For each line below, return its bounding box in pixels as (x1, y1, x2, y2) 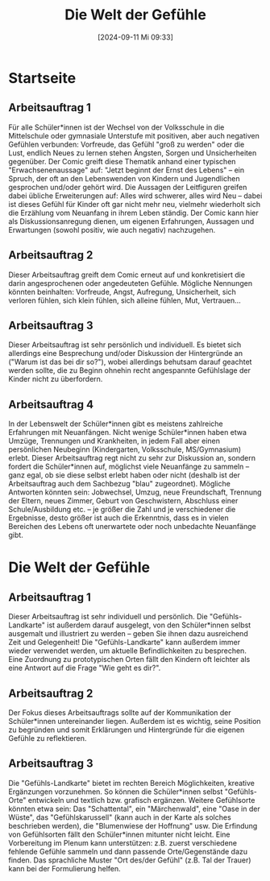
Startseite (8, 68, 77, 87)
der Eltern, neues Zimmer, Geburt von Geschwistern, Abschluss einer (8, 496, 239, 506)
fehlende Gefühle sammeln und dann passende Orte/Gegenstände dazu (8, 846, 248, 856)
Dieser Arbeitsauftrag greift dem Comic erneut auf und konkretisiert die (8, 270, 246, 279)
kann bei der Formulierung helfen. (8, 863, 121, 873)
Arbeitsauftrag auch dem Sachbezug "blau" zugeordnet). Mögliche (8, 479, 231, 489)
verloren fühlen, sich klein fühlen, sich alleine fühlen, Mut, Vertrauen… (8, 296, 242, 305)
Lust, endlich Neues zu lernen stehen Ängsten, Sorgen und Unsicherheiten (8, 147, 257, 158)
